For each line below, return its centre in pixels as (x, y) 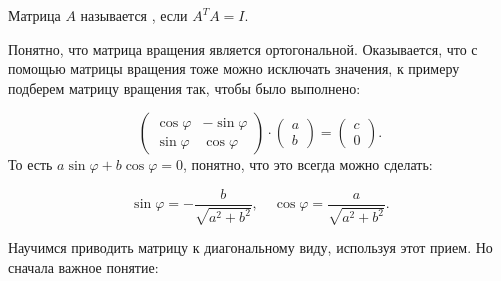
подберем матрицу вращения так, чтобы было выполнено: (184, 87)
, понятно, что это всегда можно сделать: (308, 164)
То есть (30, 164)
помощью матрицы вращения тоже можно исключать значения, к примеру (234, 68)
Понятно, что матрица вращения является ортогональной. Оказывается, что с (243, 48)
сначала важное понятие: (83, 267)
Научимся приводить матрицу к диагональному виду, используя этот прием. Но (250, 247)
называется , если (134, 15)
